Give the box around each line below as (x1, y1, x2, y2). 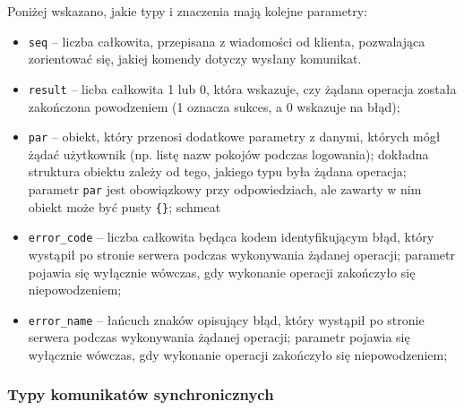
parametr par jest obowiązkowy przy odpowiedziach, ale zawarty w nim (28, 179, 422, 198)
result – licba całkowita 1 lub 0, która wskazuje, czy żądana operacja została (28, 79, 457, 98)
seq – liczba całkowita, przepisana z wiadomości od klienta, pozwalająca (28, 31, 425, 50)
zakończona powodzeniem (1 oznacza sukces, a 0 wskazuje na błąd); (28, 97, 400, 115)
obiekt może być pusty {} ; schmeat (28, 197, 221, 216)
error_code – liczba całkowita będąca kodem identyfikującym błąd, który (28, 227, 434, 246)
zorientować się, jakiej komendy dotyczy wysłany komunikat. (28, 49, 362, 68)
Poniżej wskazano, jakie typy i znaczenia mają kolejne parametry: (7, 2, 368, 20)
